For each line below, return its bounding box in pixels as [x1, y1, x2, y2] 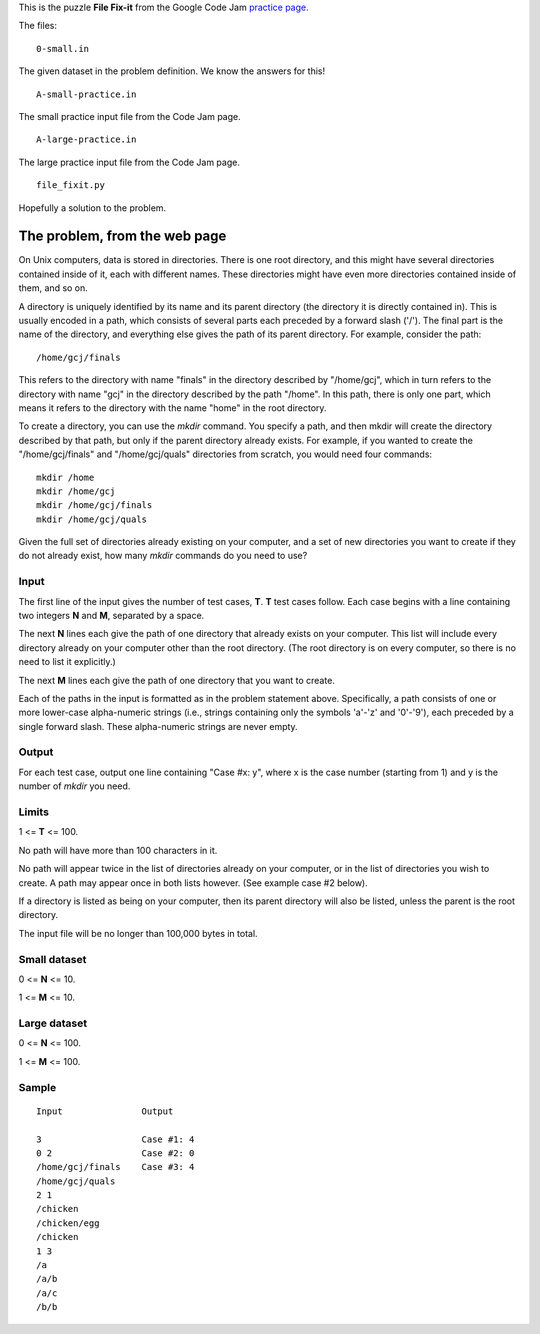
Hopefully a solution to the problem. [18, 201, 167, 214]
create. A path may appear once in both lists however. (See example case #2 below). [18, 876, 369, 889]
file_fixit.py [36, 180, 105, 191]
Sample [18, 1080, 57, 1094]
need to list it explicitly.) [18, 656, 117, 668]
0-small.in [36, 43, 90, 54]
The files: [18, 20, 57, 32]
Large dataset [18, 1016, 88, 1030]
